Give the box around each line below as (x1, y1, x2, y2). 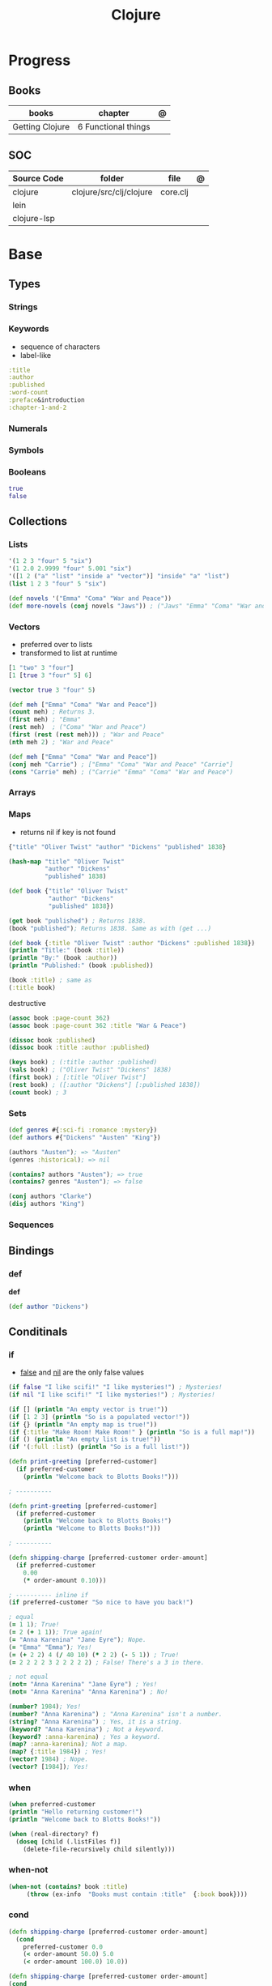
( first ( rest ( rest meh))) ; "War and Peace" (8, 731, 164, 739)
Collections (8, 514, 67, 528)
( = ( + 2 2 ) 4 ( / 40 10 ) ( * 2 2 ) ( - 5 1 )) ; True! (8, 1651, 180, 1659)
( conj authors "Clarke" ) (8, 1192, 92, 1200)
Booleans (8, 466, 47, 477)
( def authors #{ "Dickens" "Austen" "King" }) (8, 1133, 161, 1141)
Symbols (8, 444, 45, 455)
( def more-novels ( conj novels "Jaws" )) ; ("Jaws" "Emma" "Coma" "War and (8, 602, 266, 610)
